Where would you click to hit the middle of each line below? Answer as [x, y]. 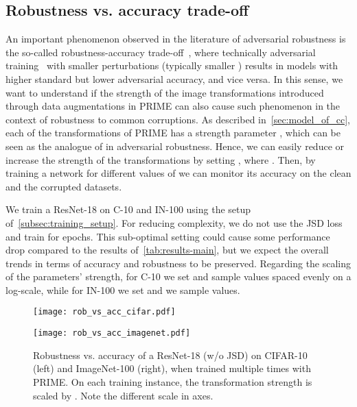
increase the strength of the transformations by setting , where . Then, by [161, 159]
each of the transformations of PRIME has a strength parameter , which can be [173, 133]
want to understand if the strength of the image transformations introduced [165, 92]
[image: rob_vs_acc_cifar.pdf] [104, 312]
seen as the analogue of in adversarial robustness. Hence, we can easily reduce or [175, 146]
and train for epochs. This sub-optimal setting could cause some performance [168, 236]
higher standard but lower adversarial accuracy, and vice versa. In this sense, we [174, 78]
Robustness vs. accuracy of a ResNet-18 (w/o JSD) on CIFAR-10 [170, 355]
